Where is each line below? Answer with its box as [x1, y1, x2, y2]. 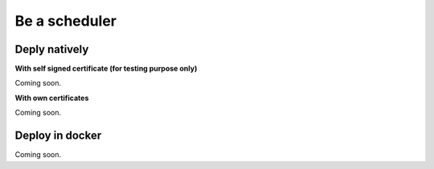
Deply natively [14, 42, 89, 56]
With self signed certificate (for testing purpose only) [14, 64, 198, 74]
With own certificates [14, 93, 89, 103]
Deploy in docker [14, 129, 102, 143]
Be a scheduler [14, 12, 117, 30]
